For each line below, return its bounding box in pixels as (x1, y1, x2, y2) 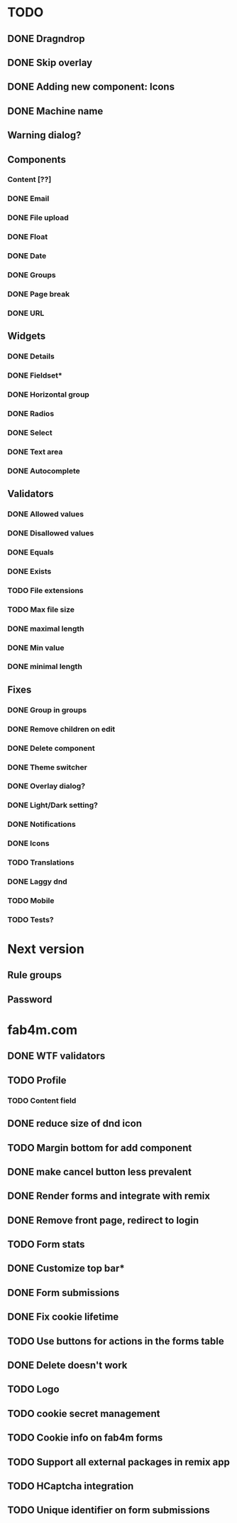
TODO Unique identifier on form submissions (7, 1505, 211, 1517)
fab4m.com (7, 1022, 78, 1038)
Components (7, 154, 66, 166)
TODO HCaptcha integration (7, 1480, 134, 1492)
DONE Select (7, 427, 53, 437)
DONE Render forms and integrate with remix (7, 1190, 211, 1202)
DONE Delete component (7, 743, 95, 753)
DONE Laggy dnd (7, 877, 67, 887)
